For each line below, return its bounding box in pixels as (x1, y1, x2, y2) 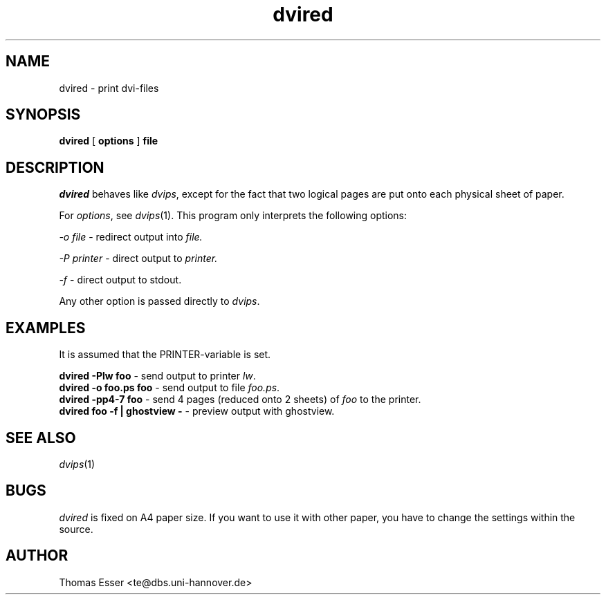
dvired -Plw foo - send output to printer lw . (59, 370, 256, 382)
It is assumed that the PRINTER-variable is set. (59, 348, 271, 361)
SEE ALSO (6, 429, 76, 447)
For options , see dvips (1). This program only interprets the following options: (59, 209, 407, 222)
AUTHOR (6, 547, 68, 565)
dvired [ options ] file (59, 135, 158, 147)
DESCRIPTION (6, 158, 104, 176)
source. (59, 523, 93, 535)
